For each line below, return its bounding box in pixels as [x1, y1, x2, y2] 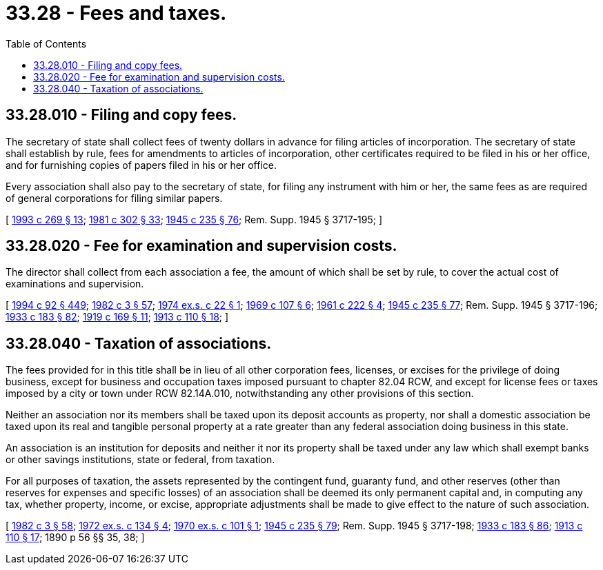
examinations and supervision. [6, 278, 144, 290]
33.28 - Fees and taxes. [6, 1, 227, 25]
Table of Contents [6, 37, 87, 50]
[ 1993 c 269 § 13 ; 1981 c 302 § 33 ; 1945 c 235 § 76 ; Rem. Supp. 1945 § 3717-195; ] [6, 213, 382, 225]
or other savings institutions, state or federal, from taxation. [6, 454, 275, 466]
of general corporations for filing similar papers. [6, 192, 223, 204]
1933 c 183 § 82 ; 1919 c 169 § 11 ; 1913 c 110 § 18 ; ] [6, 311, 229, 323]
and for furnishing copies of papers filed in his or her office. [6, 159, 277, 171]
